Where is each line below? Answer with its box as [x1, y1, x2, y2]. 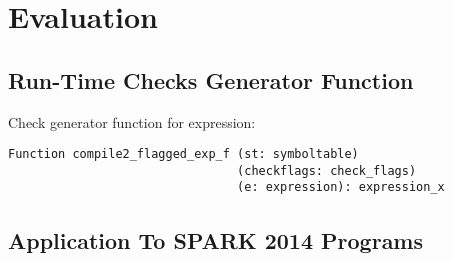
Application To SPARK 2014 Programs [8, 224, 424, 255]
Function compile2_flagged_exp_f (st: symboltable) [8, 147, 359, 162]
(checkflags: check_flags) [237, 163, 417, 178]
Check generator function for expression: [8, 111, 256, 132]
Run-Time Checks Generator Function [8, 64, 414, 95]
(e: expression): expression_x [237, 180, 445, 195]
